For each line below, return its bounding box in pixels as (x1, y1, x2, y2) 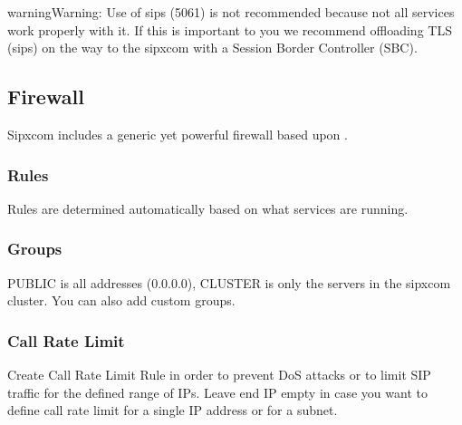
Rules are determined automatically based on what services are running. (7, 198, 409, 217)
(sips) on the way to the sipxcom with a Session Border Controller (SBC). (7, 38, 418, 57)
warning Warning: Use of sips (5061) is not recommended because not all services (7, 3, 455, 21)
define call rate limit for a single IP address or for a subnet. (7, 401, 338, 420)
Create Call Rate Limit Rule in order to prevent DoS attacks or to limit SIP (7, 365, 431, 384)
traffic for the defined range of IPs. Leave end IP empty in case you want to (7, 382, 428, 401)
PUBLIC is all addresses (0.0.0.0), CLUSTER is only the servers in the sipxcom (7, 273, 451, 292)
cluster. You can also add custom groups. (7, 291, 236, 310)
